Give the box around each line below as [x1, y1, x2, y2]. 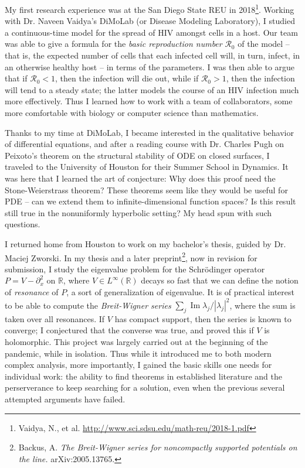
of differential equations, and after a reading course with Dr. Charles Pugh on [5, 138, 284, 150]
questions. [5, 218, 40, 230]
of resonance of [5, 285, 59, 298]
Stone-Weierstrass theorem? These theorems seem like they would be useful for [5, 183, 288, 196]
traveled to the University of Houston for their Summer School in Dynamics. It [5, 160, 289, 173]
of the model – [238, 37, 290, 50]
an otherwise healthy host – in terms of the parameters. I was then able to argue [5, 60, 295, 73]
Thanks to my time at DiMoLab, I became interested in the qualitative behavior [5, 126, 294, 138]
